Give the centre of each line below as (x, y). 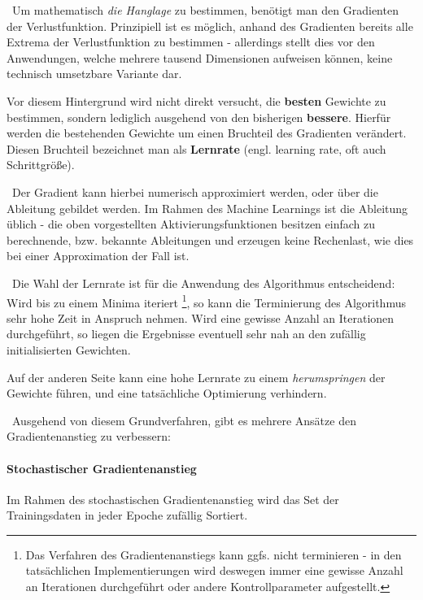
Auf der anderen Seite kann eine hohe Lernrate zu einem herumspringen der (196, 377)
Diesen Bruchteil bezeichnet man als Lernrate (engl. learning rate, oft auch (196, 148)
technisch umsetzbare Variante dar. (94, 74)
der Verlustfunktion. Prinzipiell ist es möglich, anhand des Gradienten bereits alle (210, 26)
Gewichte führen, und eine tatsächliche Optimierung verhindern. (167, 393)
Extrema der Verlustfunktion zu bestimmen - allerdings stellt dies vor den (191, 42)
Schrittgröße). (41, 165)
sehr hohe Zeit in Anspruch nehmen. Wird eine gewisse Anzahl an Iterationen (201, 317)
